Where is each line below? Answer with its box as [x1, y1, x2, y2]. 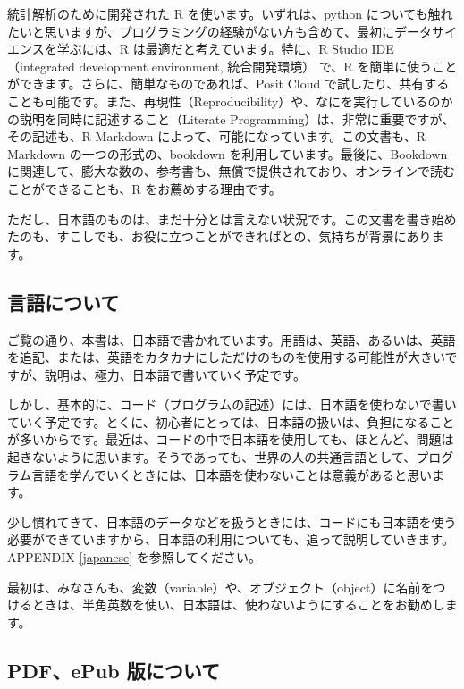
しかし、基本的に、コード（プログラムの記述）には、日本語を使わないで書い [7, 395, 457, 414]
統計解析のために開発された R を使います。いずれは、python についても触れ [7, 4, 453, 22]
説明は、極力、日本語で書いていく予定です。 [44, 365, 306, 383]
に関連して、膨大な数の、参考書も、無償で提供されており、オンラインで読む [7, 162, 456, 181]
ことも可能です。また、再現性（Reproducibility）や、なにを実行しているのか [7, 91, 453, 110]
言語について [7, 288, 120, 315]
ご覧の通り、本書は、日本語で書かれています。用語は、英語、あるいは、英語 [7, 330, 456, 349]
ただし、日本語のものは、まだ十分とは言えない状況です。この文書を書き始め [7, 209, 457, 228]
